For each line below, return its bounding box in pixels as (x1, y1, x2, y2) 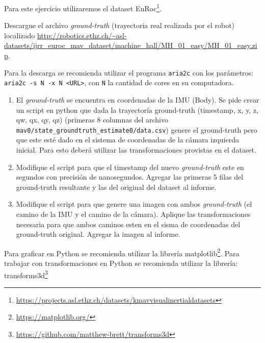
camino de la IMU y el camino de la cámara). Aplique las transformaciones (16, 208, 251, 219)
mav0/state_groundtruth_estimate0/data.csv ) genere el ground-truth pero (16, 124, 257, 135)
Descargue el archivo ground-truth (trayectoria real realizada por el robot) (4, 20, 235, 31)
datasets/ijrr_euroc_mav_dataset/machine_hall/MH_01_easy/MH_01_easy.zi (4, 40, 257, 51)
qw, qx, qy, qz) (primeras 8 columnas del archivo (16, 114, 168, 125)
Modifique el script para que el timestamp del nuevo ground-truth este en (16, 161, 244, 172)
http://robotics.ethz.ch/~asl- (37, 30, 127, 40)
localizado (4, 30, 35, 40)
